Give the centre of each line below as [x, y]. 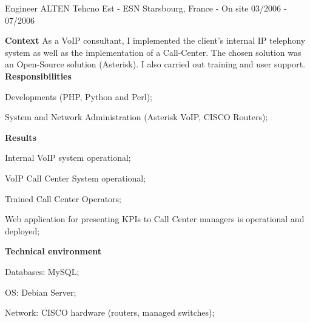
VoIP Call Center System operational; [76, 178]
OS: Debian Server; [41, 292]
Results [21, 137]
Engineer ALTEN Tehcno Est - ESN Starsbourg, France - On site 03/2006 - [146, 8]
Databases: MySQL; [42, 271]
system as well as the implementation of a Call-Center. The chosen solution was [153, 52]
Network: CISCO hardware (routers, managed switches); [110, 312]
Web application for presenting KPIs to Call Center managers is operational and [155, 219]
